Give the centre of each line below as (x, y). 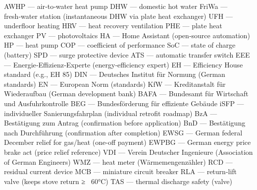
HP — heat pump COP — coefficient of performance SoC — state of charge (120, 45)
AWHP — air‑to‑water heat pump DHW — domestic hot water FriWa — (116, 6)
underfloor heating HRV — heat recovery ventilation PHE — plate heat (113, 26)
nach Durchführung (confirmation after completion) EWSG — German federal (123, 132)
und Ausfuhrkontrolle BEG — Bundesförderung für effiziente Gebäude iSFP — (124, 103)
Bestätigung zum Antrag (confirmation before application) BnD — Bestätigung (125, 123)
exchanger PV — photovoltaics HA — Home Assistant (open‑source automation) (127, 35)
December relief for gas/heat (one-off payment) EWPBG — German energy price (128, 142)
